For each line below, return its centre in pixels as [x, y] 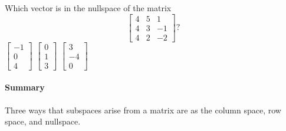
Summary [25, 87]
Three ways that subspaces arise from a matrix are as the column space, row [143, 110]
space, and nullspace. [43, 121]
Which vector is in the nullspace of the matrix [88, 8]
